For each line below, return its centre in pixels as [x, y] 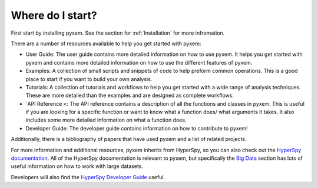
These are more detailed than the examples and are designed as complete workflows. [130, 95]
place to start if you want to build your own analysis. [89, 79]
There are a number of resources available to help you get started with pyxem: [106, 43]
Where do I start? [54, 15]
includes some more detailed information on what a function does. [106, 120]
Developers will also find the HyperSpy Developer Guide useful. [88, 177]
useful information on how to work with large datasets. [77, 166]
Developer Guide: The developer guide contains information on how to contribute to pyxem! [137, 128]
